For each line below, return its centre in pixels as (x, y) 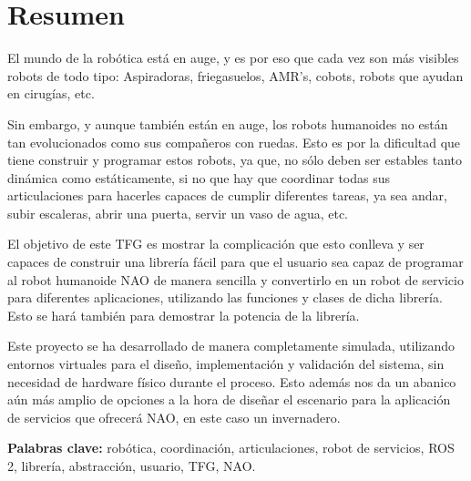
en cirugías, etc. (51, 93)
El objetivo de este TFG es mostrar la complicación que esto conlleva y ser (216, 244)
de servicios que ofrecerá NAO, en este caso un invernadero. (174, 417)
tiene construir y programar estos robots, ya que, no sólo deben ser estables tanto (235, 160)
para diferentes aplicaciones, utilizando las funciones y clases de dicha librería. (225, 297)
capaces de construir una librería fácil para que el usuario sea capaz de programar (235, 262)
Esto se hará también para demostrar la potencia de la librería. (184, 315)
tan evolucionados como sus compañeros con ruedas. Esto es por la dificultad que (234, 142)
